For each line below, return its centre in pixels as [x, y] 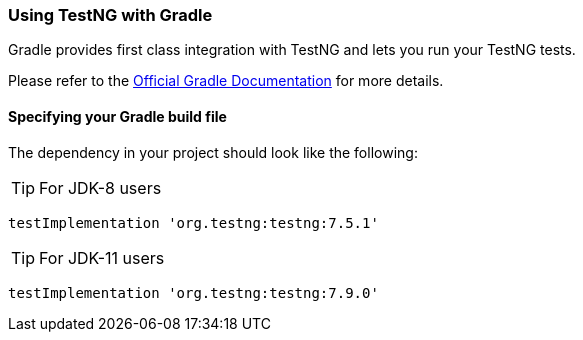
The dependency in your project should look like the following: [213, 152]
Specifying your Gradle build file [117, 116]
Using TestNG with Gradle [110, 15]
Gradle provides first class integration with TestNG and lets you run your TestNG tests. [292, 50]
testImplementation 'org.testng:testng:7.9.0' [193, 292]
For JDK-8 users [100, 187]
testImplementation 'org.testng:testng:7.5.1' [193, 222]
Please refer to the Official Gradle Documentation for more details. [226, 81]
